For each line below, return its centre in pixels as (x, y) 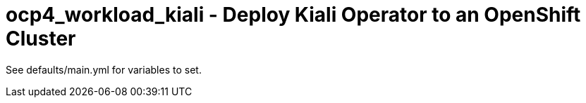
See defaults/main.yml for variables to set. (104, 69)
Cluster (41, 39)
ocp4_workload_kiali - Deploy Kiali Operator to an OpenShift (293, 15)
